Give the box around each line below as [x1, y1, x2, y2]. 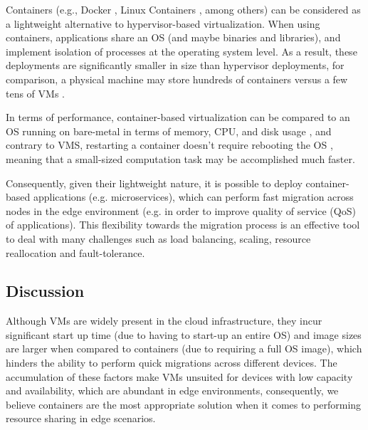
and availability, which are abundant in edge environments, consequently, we [6, 383, 339, 398]
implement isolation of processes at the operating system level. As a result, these [6, 43, 357, 58]
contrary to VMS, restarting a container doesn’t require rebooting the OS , [6, 137, 333, 152]
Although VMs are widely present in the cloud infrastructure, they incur [6, 313, 322, 328]
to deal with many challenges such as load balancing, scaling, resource [6, 231, 311, 246]
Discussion [6, 280, 85, 302]
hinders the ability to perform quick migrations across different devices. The [6, 355, 337, 370]
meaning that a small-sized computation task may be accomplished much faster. [6, 151, 355, 166]
